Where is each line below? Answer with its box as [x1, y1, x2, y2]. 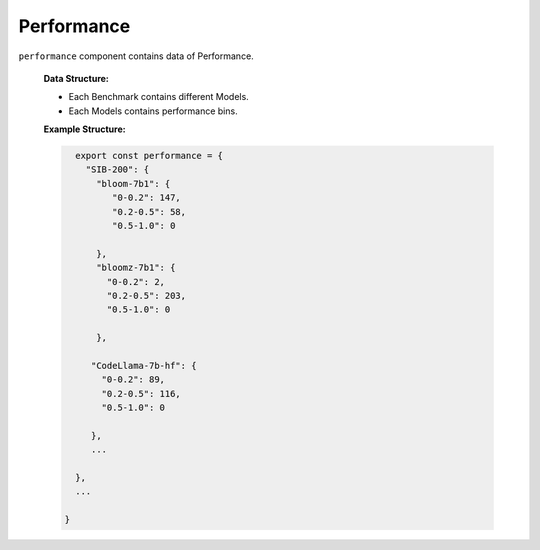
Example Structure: [43, 123, 126, 135]
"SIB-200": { [85, 164, 150, 175]
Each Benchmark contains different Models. [68, 91, 249, 103]
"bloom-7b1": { [96, 178, 171, 189]
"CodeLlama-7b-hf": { [90, 360, 197, 371]
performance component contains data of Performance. [18, 50, 254, 62]
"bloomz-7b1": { [96, 262, 176, 274]
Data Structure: [43, 72, 110, 84]
